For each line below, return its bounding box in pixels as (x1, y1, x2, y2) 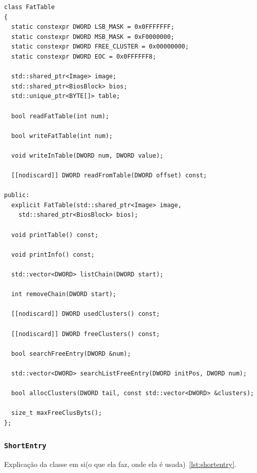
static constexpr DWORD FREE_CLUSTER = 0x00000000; (11, 43, 189, 51)
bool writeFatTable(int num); (11, 132, 113, 139)
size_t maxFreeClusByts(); (11, 409, 102, 417)
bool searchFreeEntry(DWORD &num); (11, 350, 131, 357)
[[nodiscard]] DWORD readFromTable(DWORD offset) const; (11, 172, 207, 179)
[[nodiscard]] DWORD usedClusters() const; (11, 310, 160, 318)
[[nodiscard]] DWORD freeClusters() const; (11, 330, 160, 338)
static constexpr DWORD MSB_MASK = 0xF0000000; (11, 33, 175, 40)
